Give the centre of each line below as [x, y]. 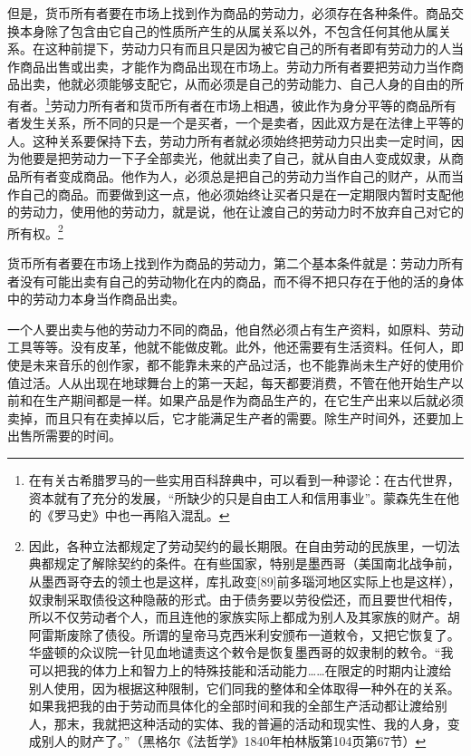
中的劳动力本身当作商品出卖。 [96, 299]
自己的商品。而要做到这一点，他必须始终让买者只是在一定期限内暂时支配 [235, 194]
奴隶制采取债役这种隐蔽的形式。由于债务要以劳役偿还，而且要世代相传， [244, 599]
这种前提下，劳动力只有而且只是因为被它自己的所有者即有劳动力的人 [248, 48]
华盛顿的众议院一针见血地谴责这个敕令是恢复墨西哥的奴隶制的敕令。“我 [241, 652]
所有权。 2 [35, 231]
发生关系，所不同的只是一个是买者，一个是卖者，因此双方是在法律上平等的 [241, 123]
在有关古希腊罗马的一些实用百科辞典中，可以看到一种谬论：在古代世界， [244, 479]
